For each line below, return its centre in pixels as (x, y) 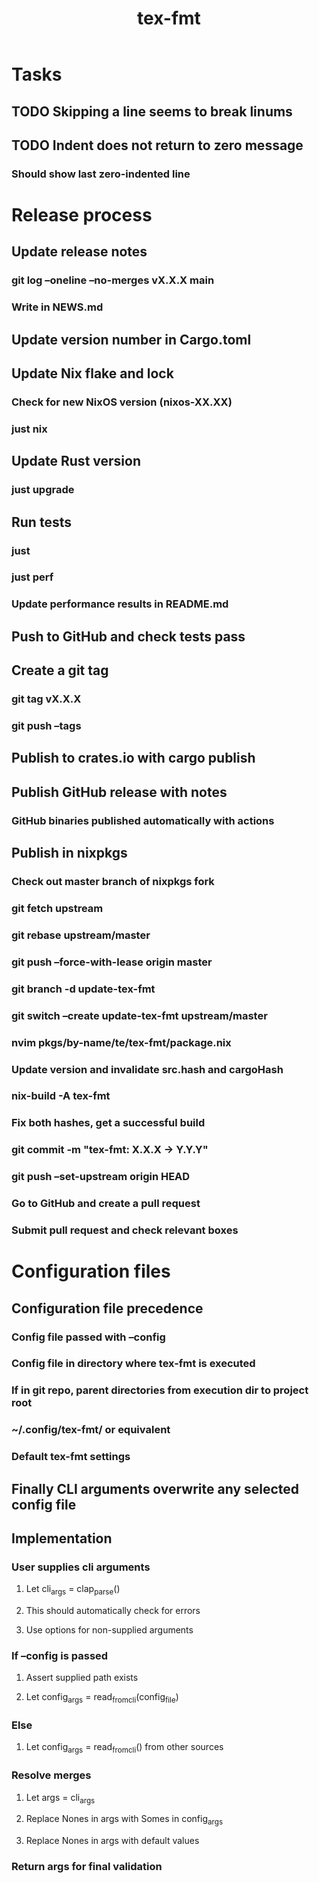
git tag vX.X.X (46, 699)
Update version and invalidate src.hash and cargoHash (147, 1069)
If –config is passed (60, 1656)
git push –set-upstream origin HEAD (101, 1177)
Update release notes (79, 252)
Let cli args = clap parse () (73, 1590)
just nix (29, 429)
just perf (32, 577)
